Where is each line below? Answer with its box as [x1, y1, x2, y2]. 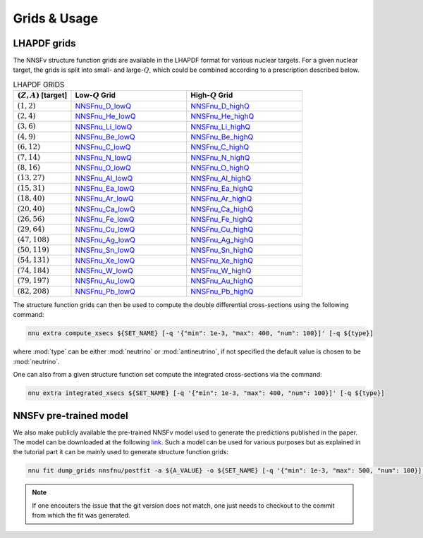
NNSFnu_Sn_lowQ [75, 245, 135, 255]
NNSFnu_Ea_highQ [190, 183, 253, 193]
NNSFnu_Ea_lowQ [75, 183, 135, 193]
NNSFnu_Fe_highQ [190, 215, 253, 225]
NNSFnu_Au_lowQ [75, 276, 135, 286]
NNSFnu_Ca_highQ [190, 204, 254, 214]
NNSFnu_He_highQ [190, 111, 255, 121]
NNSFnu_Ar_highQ [190, 194, 252, 204]
